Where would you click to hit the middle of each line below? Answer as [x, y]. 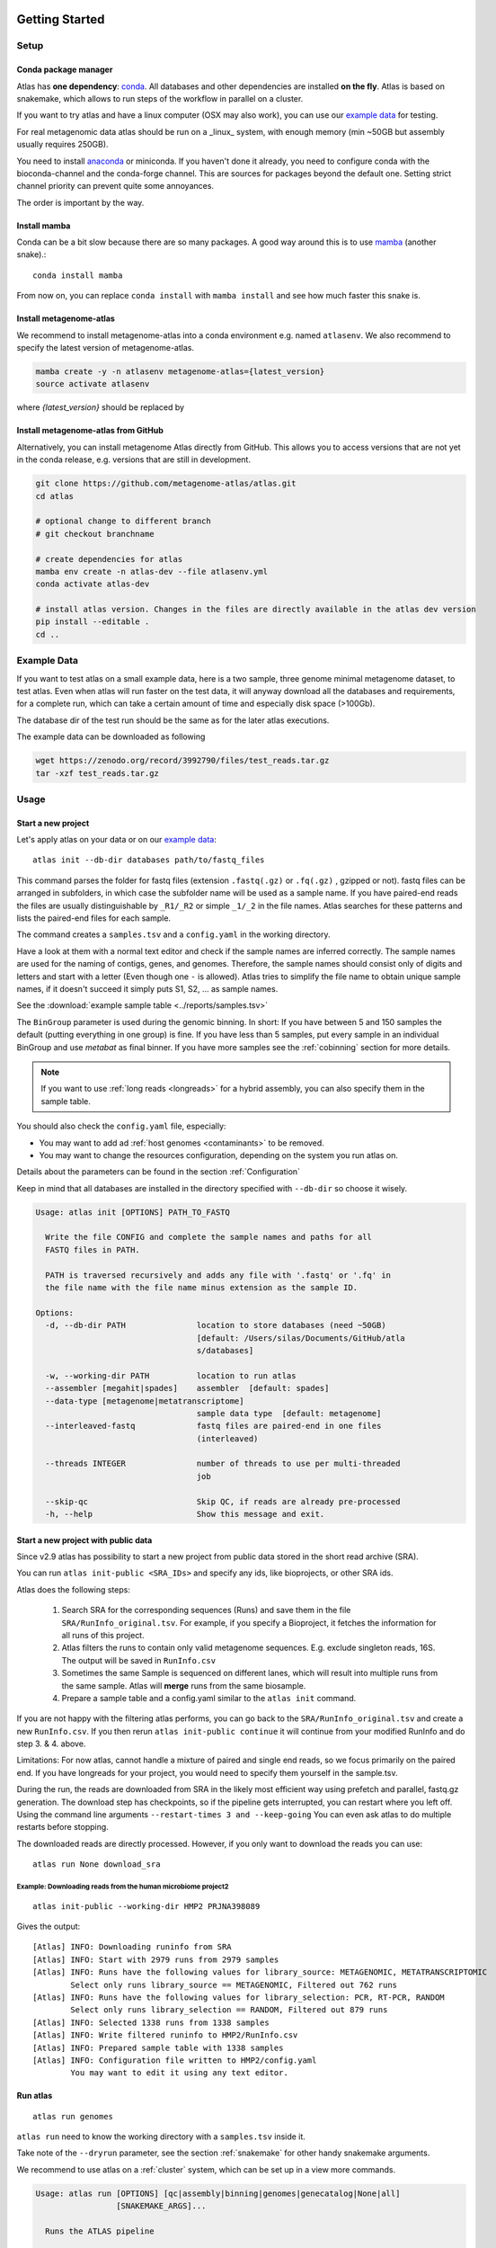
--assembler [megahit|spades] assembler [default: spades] [187, 1388]
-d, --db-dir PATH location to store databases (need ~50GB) [216, 1325]
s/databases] [225, 1350]
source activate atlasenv [93, 384]
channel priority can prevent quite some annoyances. [115, 186]
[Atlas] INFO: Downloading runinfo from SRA [133, 1947]
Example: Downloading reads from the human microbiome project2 [123, 1887]
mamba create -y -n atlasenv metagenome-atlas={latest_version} [180, 372]
